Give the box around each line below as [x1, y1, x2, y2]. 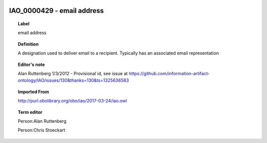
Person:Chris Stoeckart [18, 127, 65, 133]
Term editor [18, 109, 43, 115]
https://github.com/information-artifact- [129, 70, 210, 76]
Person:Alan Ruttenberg [18, 118, 67, 124]
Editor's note [18, 61, 45, 67]
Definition [18, 41, 39, 47]
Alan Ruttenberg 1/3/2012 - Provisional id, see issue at [18, 70, 128, 76]
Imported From [18, 89, 49, 95]
